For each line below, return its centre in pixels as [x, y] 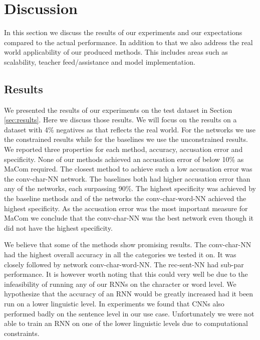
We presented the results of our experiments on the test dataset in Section [118, 110]
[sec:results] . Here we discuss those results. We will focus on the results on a [120, 120]
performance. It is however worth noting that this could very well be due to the [126, 274]
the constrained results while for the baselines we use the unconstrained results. [126, 139]
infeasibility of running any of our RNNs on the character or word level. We [120, 284]
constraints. [22, 333]
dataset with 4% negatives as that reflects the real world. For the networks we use [130, 129]
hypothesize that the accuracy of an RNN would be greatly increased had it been [129, 294]
